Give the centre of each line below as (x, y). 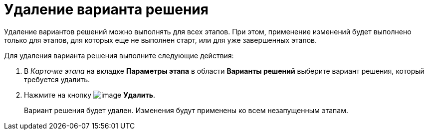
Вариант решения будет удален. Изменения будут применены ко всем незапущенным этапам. (186, 110)
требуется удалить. (57, 79)
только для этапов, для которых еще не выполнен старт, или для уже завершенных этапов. (160, 40)
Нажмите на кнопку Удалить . (90, 95)
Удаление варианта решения (106, 9)
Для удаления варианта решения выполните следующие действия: (119, 55)
